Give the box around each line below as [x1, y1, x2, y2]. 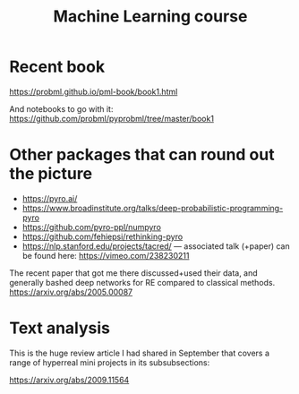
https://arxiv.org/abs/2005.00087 [9, 287, 133, 297]
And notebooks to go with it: [9, 103, 114, 114]
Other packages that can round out [9, 145, 275, 165]
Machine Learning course [53, 6, 248, 27]
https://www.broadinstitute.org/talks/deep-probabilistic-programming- [21, 202, 284, 213]
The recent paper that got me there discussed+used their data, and [9, 267, 258, 278]
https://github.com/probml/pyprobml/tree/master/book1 [9, 113, 215, 124]
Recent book [9, 56, 106, 77]
